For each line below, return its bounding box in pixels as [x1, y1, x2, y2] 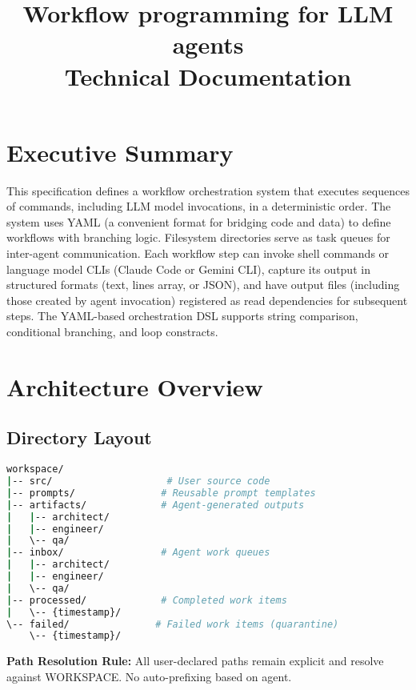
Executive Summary [6, 135, 234, 168]
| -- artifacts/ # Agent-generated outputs [6, 499, 305, 511]
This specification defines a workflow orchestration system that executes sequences [6, 182, 410, 199]
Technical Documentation [64, 59, 352, 92]
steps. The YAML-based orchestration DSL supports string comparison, [6, 307, 358, 324]
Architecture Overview [6, 370, 263, 403]
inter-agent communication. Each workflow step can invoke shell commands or [6, 245, 390, 262]
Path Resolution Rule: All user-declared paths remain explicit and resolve [6, 652, 384, 669]
